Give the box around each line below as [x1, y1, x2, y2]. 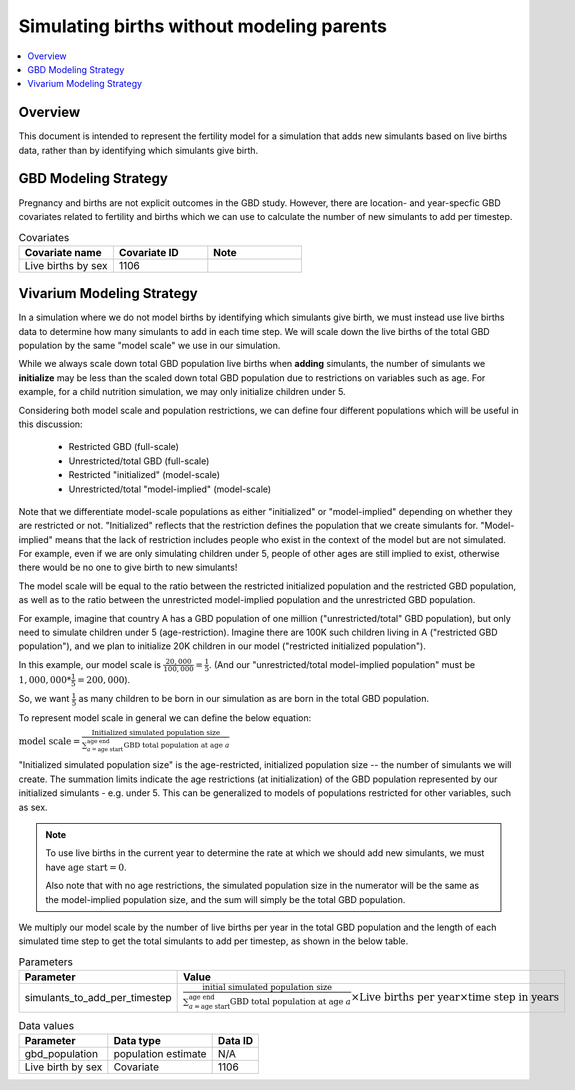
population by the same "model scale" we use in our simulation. [18, 339, 281, 351]
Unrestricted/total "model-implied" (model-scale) [68, 483, 272, 495]
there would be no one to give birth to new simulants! [18, 561, 238, 574]
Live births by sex [24, 258, 108, 272]
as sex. [18, 801, 49, 813]
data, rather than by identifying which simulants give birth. [18, 144, 259, 156]
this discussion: [18, 418, 84, 430]
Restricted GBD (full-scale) [68, 441, 180, 453]
